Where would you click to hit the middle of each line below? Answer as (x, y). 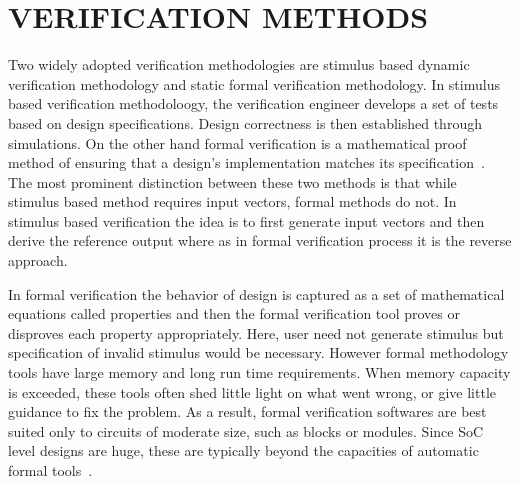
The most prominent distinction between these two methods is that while (232, 181)
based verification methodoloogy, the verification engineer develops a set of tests (253, 103)
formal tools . (50, 470)
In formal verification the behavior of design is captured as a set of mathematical (256, 293)
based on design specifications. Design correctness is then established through (245, 122)
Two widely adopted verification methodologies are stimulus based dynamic (239, 64)
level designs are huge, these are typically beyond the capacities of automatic (243, 450)
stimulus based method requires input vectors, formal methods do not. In (232, 201)
